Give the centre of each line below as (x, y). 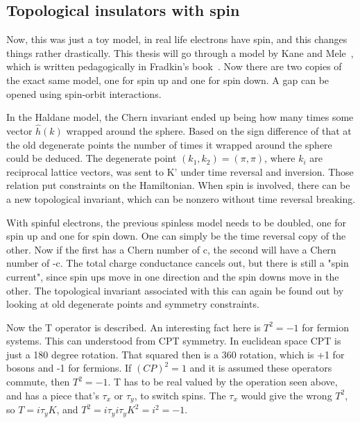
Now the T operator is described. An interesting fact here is (134, 327)
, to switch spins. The (180, 395)
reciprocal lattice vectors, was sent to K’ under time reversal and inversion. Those (180, 171)
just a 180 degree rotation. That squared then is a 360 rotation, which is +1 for (175, 354)
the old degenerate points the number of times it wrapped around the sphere (169, 144)
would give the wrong (286, 395)
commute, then (38, 382)
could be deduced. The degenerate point (92, 158)
